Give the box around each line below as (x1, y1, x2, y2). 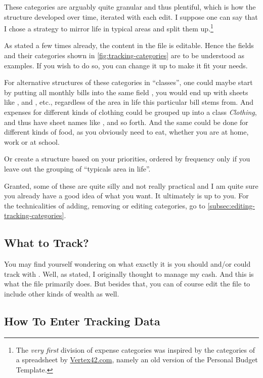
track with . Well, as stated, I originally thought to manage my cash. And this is (4, 268, 254, 279)
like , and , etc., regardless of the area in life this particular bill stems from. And (4, 97, 253, 107)
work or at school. (4, 136, 60, 147)
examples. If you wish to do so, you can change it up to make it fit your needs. (4, 60, 248, 70)
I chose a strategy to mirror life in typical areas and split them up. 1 (4, 22, 213, 33)
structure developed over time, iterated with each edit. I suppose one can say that (4, 11, 258, 22)
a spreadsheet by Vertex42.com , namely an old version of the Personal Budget (16, 354, 258, 365)
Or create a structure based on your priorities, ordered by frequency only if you (4, 153, 250, 164)
